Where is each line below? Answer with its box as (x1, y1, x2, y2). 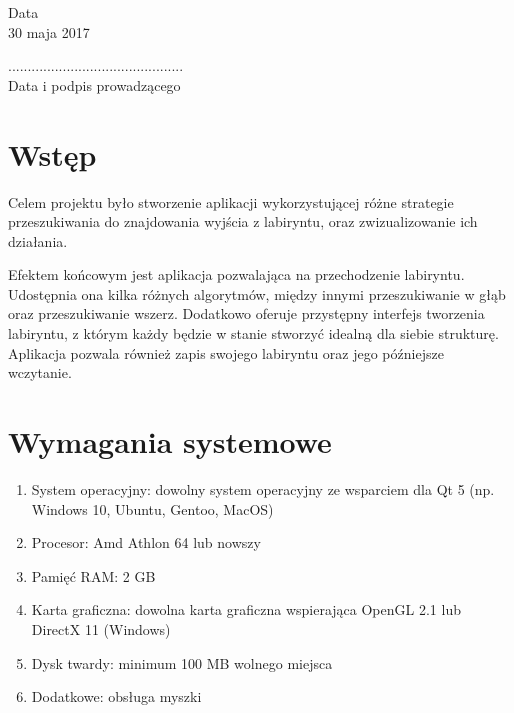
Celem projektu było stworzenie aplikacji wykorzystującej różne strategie (8, 191, 454, 212)
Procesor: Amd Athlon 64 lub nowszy (31, 532, 261, 553)
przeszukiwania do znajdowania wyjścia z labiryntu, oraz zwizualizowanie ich (8, 211, 478, 232)
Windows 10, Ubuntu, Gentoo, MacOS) (31, 498, 274, 519)
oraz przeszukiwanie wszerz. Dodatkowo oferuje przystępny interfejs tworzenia (8, 303, 485, 324)
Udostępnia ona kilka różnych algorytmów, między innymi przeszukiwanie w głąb (8, 283, 506, 304)
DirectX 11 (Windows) (31, 618, 171, 639)
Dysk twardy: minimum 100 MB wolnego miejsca (31, 652, 333, 673)
